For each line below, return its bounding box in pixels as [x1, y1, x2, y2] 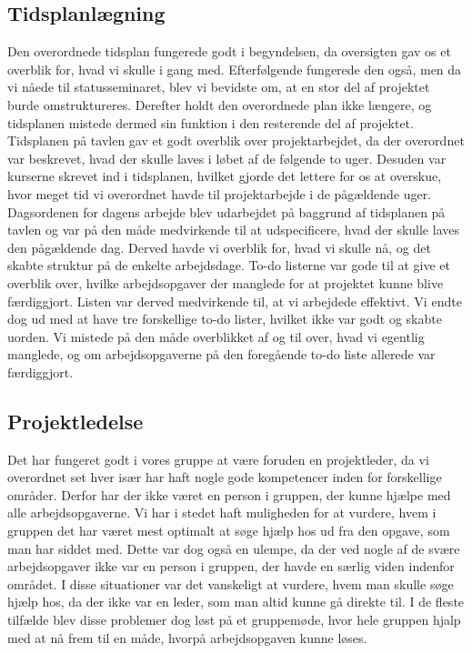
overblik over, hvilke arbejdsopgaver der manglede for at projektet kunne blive [7, 273, 444, 292]
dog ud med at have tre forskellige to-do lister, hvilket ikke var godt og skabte [7, 309, 442, 328]
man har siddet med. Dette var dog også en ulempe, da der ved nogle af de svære [7, 538, 460, 558]
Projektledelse [7, 407, 144, 435]
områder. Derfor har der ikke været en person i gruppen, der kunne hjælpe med [7, 485, 451, 504]
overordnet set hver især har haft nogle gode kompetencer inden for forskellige [7, 467, 442, 487]
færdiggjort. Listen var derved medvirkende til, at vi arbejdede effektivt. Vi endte [7, 291, 462, 310]
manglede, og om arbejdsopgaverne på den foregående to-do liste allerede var [7, 345, 436, 364]
